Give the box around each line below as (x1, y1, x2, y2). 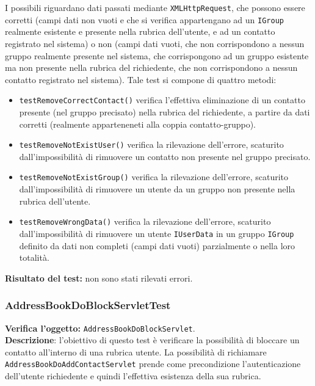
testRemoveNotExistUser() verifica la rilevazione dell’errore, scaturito (19, 138, 284, 151)
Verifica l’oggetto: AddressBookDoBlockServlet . (5, 321, 195, 334)
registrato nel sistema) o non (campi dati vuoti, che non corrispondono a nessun (5, 37, 305, 49)
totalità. (19, 251, 49, 264)
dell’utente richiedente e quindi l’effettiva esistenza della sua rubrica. (5, 370, 261, 382)
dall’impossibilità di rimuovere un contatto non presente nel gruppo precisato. (19, 150, 311, 162)
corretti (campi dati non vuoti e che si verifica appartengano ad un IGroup (5, 13, 284, 26)
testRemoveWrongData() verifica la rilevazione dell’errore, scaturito (19, 215, 271, 228)
